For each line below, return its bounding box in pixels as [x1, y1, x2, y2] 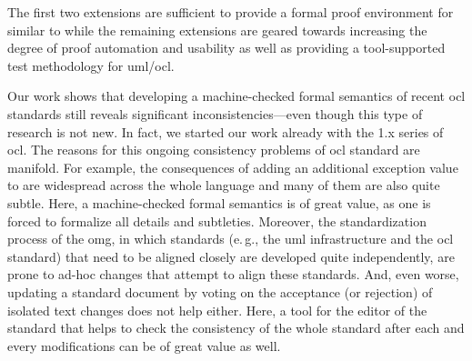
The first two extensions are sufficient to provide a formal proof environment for [7, 3, 454, 21]
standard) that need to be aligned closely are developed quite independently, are [7, 246, 455, 266]
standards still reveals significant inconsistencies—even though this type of [7, 104, 423, 123]
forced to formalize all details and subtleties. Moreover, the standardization [7, 211, 427, 230]
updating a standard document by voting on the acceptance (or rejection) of [7, 282, 433, 301]
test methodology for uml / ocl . [7, 55, 175, 75]
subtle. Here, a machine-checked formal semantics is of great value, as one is [7, 193, 431, 212]
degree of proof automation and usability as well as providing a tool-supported [7, 38, 446, 57]
